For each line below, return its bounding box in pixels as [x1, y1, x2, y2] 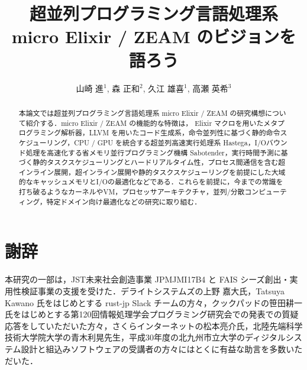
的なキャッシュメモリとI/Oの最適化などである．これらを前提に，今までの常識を [18, 177, 283, 187]
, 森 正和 [106, 82, 140, 94]
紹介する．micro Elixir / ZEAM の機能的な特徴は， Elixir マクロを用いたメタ [25, 118, 278, 128]
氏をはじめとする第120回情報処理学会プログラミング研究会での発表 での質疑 [5, 308, 299, 320]
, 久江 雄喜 [143, 82, 184, 94]
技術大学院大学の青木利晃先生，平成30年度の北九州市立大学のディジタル [5, 331, 286, 343]
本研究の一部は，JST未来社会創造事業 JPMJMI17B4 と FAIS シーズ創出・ [5, 273, 290, 285]
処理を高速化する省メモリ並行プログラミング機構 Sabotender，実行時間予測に [25, 147, 281, 157]
